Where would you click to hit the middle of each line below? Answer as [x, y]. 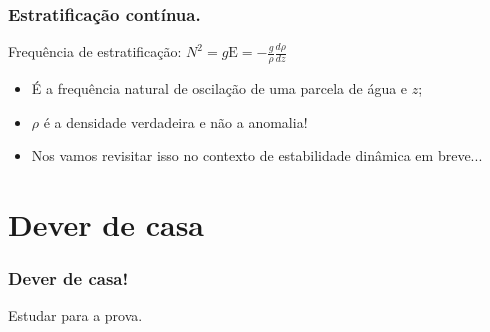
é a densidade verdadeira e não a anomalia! [175, 121]
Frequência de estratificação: [95, 51]
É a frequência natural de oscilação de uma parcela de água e [219, 88]
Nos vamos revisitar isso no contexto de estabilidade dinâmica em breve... [257, 155]
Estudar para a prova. [75, 315]
